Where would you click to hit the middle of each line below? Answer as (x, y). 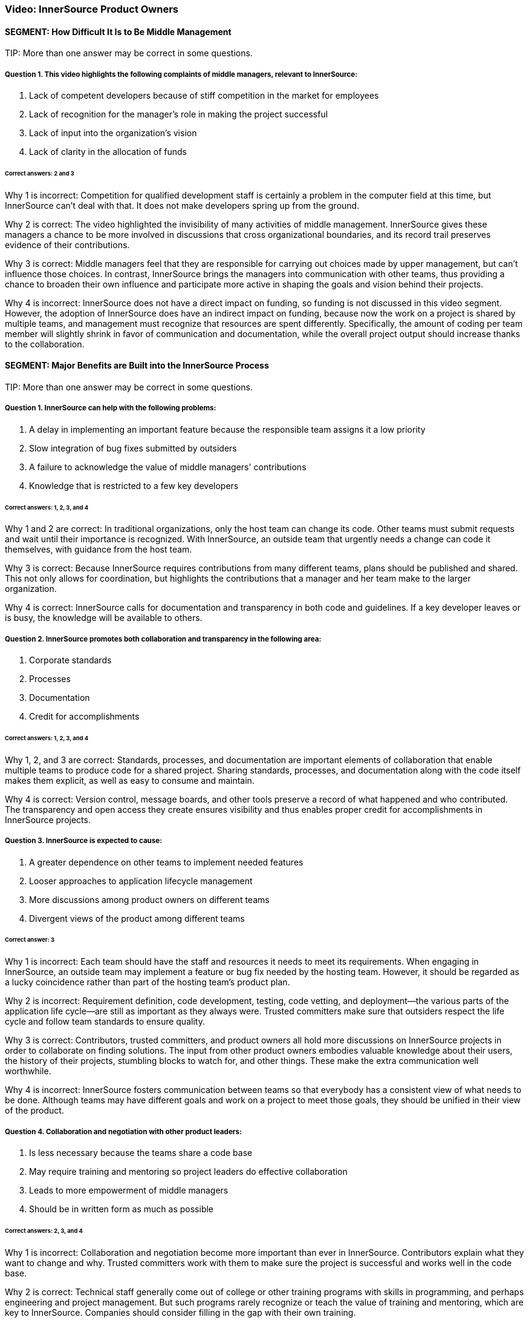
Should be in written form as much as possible (122, 1209)
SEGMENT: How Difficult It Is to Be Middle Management (118, 31)
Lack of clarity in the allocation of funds (108, 152)
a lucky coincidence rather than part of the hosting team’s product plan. (148, 982)
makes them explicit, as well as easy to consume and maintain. (130, 780)
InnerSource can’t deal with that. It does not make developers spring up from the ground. (182, 205)
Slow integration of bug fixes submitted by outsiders (133, 448)
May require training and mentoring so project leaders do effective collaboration (188, 1172)
